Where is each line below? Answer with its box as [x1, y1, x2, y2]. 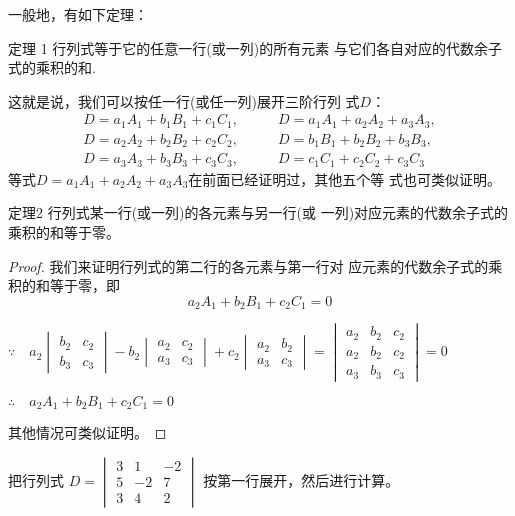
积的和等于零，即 [8, 275, 120, 296]
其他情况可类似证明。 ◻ [8, 422, 167, 443]
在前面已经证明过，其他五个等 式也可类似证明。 [188, 168, 502, 189]
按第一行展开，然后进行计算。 [203, 469, 400, 490]
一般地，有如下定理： [8, 4, 148, 24]
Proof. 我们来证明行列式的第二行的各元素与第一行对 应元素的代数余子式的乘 [8, 255, 503, 276]
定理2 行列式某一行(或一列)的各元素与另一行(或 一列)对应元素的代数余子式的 [8, 202, 509, 223]
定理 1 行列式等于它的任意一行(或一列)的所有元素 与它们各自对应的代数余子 [8, 37, 502, 58]
